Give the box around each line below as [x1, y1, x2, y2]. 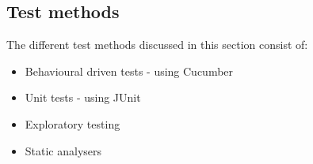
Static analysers [25, 142, 102, 158]
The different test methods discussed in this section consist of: [6, 36, 308, 53]
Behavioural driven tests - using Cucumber [25, 62, 234, 79]
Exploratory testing [25, 115, 120, 132]
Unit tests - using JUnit [25, 89, 141, 106]
